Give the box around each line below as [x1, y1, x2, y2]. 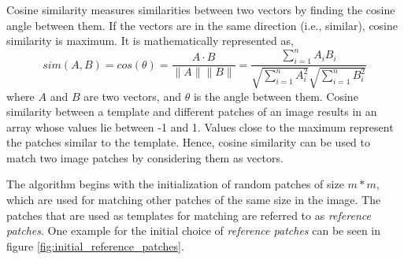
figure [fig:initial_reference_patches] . [6, 237, 184, 254]
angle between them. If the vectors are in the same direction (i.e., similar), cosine [6, 17, 398, 33]
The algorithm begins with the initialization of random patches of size [6, 176, 344, 192]
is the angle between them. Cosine [193, 87, 358, 104]
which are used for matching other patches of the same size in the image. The [6, 191, 381, 208]
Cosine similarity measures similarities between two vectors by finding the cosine [6, 2, 395, 17]
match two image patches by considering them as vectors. [6, 149, 284, 165]
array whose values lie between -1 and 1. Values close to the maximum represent [6, 118, 394, 135]
